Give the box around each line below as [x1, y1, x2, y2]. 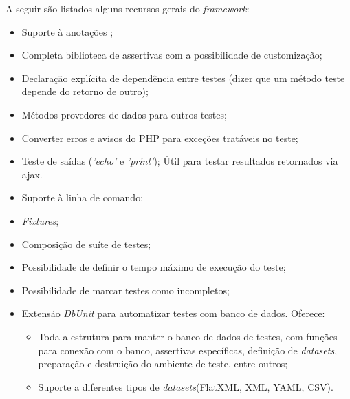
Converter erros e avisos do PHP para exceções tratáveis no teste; [21, 130, 298, 145]
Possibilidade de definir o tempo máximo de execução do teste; [21, 260, 286, 274]
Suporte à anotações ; [21, 24, 113, 39]
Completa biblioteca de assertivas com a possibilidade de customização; [21, 48, 322, 62]
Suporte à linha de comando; [21, 190, 144, 205]
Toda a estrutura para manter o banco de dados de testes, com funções [38, 329, 338, 343]
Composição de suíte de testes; [21, 236, 151, 251]
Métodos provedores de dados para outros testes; [21, 107, 227, 121]
